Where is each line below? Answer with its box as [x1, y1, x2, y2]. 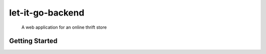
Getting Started [9, 37, 58, 45]
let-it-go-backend [9, 7, 85, 18]
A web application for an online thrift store [21, 24, 107, 30]
